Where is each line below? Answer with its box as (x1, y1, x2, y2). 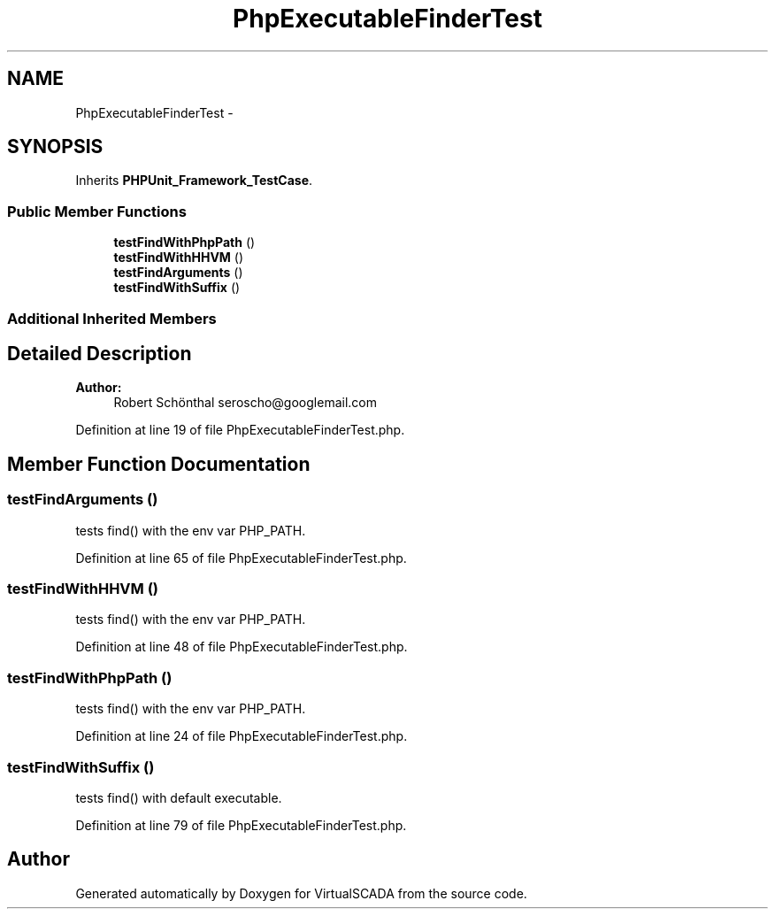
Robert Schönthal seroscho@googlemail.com (113, 395, 377, 411)
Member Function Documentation (7, 452, 311, 475)
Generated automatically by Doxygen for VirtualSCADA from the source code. (75, 885, 527, 901)
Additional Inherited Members (7, 309, 217, 327)
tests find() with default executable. (75, 789, 282, 805)
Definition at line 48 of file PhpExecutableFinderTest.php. (75, 639, 408, 655)
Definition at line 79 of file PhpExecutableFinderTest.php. (75, 817, 407, 833)
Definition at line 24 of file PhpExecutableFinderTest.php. (75, 728, 408, 744)
